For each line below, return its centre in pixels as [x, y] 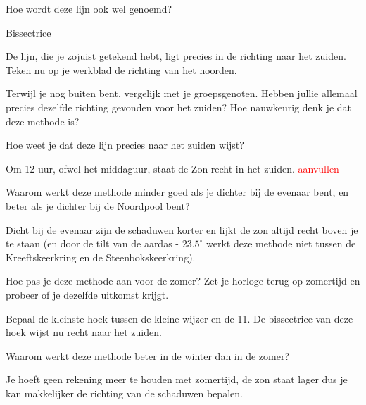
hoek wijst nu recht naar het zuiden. [84, 332]
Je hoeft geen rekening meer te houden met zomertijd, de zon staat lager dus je [177, 379]
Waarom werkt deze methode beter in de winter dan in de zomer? [148, 355]
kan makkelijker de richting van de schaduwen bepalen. [124, 393]
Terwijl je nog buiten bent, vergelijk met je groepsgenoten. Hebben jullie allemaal [182, 93]
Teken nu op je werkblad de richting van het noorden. [121, 69]
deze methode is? [43, 121]
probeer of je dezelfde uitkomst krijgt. [87, 294]
